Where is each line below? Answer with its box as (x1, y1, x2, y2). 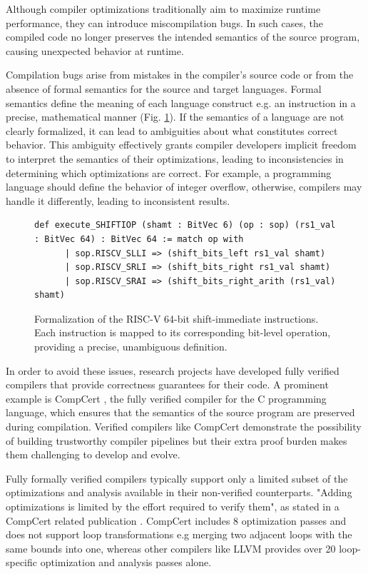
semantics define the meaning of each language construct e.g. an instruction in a (6, 95, 356, 110)
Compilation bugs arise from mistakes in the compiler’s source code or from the (6, 67, 354, 82)
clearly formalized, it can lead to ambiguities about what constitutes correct (6, 123, 338, 138)
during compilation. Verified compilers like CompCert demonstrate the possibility (6, 419, 362, 434)
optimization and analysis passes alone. (40, 555, 212, 570)
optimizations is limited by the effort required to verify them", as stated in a (6, 499, 339, 513)
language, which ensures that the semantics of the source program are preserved (6, 405, 355, 420)
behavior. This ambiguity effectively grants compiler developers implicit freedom (6, 137, 357, 152)
